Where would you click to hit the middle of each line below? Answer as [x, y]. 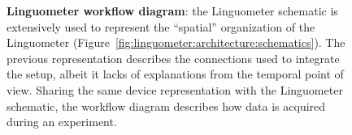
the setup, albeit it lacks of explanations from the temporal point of [175, 74]
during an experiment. [62, 122]
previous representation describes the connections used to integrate [173, 58]
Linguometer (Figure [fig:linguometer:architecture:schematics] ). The [176, 42]
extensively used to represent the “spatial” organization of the [161, 26]
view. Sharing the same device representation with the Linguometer [175, 89]
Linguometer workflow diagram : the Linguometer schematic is [172, 11]
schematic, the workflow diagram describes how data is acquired [166, 105]
